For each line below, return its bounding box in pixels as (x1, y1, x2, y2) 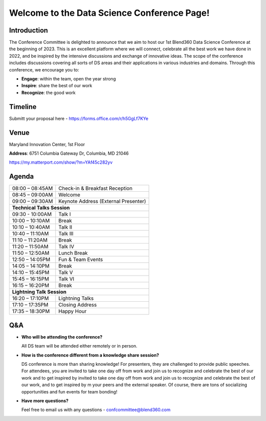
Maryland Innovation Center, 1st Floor (9, 141, 85, 147)
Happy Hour (58, 308, 87, 315)
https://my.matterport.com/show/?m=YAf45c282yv (9, 159, 113, 165)
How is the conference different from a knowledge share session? (21, 352, 160, 358)
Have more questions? (21, 397, 69, 404)
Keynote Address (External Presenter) (58, 198, 146, 205)
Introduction (9, 26, 48, 35)
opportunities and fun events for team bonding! (21, 388, 118, 394)
